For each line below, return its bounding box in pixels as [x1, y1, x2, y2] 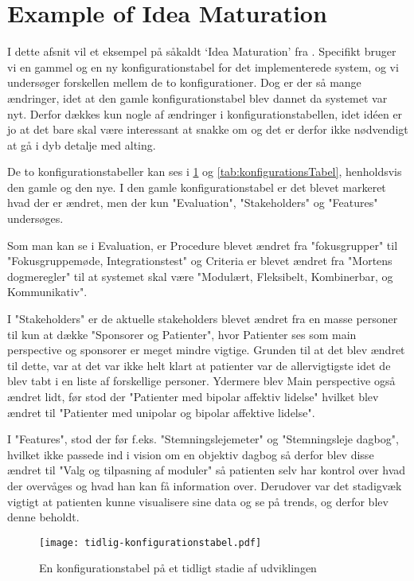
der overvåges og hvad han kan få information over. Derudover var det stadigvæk [7, 477, 402, 493]
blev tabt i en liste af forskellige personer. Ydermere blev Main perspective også [7, 372, 396, 389]
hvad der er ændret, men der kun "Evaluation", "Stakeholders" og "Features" [7, 194, 378, 211]
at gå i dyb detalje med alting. [7, 136, 156, 153]
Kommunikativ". [7, 283, 88, 300]
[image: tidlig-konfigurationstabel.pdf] [39, 536, 262, 548]
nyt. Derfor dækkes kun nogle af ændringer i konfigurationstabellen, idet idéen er [7, 105, 403, 122]
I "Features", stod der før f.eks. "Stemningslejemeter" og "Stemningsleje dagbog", [7, 431, 399, 447]
